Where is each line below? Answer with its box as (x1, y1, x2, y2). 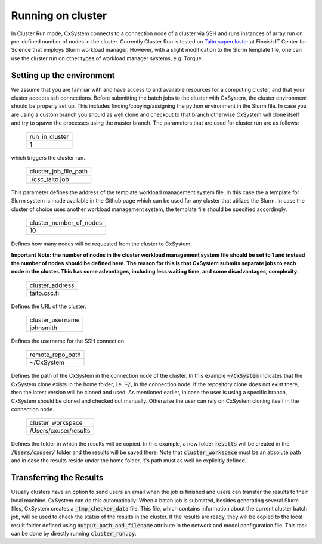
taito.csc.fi (29, 289, 60, 297)
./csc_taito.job (29, 175, 69, 183)
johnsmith (29, 324, 58, 332)
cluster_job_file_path (29, 167, 88, 175)
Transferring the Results (11, 472, 104, 483)
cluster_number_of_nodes (29, 219, 103, 227)
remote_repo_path (29, 350, 81, 359)
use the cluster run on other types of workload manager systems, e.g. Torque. (11, 54, 203, 62)
